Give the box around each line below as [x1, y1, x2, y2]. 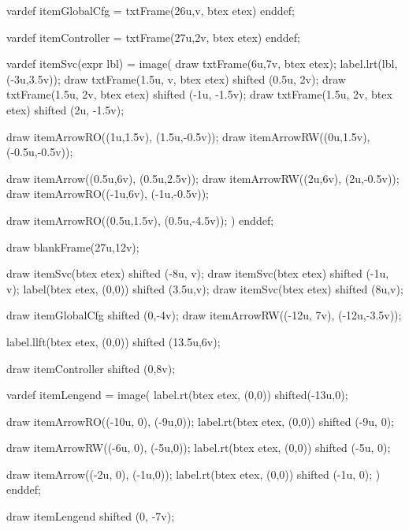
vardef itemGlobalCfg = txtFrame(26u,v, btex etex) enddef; [6, 2, 295, 18]
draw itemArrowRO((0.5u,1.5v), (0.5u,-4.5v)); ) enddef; [6, 211, 274, 228]
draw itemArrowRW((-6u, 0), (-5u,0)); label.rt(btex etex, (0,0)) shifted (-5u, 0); [6, 439, 391, 456]
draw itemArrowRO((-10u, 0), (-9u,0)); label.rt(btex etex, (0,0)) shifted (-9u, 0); [6, 412, 395, 429]
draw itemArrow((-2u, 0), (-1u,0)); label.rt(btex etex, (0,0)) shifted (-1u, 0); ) [6, 465, 381, 482]
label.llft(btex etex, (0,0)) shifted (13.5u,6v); [6, 333, 221, 349]
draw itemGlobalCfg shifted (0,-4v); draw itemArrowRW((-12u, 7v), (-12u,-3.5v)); [6, 307, 402, 323]
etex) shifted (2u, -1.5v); [6, 101, 125, 118]
